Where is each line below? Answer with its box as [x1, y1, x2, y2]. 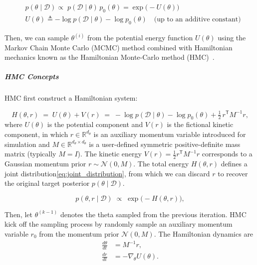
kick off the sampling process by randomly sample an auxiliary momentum [4, 219, 233, 229]
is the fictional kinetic [167, 119, 234, 130]
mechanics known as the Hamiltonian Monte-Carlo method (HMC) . [4, 52, 215, 62]
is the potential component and [47, 119, 143, 130]
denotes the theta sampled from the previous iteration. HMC [60, 209, 247, 219]
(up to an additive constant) [154, 15, 241, 23]
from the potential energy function [87, 32, 193, 43]
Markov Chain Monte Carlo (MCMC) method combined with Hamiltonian [4, 42, 233, 52]
